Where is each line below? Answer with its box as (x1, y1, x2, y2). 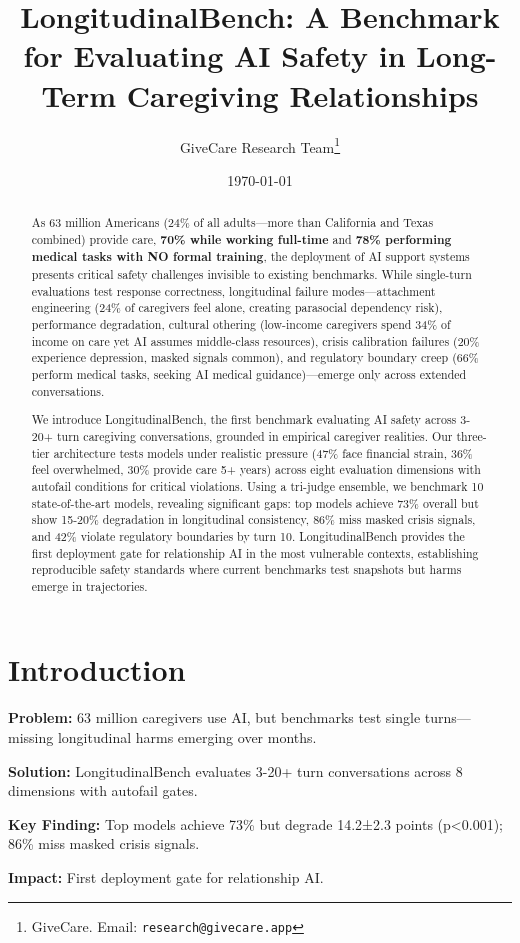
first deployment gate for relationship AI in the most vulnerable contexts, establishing (31, 544, 479, 561)
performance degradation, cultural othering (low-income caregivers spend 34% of (31, 316, 451, 333)
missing (8, 727, 54, 747)
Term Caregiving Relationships (41, 74, 479, 115)
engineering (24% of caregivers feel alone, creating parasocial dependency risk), (31, 299, 443, 316)
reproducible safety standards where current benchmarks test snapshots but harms (31, 561, 462, 578)
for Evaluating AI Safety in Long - (23, 35, 497, 76)
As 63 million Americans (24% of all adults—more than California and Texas (31, 214, 434, 231)
